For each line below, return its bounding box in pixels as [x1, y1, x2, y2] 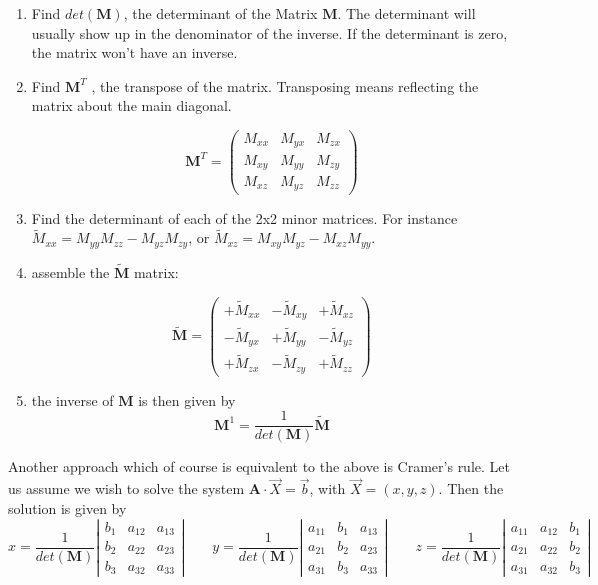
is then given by [138, 389, 236, 410]
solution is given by [8, 497, 127, 518]
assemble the [31, 261, 110, 282]
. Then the [438, 478, 504, 499]
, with [309, 478, 346, 499]
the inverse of [31, 389, 114, 410]
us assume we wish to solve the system [8, 478, 245, 499]
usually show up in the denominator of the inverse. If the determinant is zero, [31, 22, 508, 43]
